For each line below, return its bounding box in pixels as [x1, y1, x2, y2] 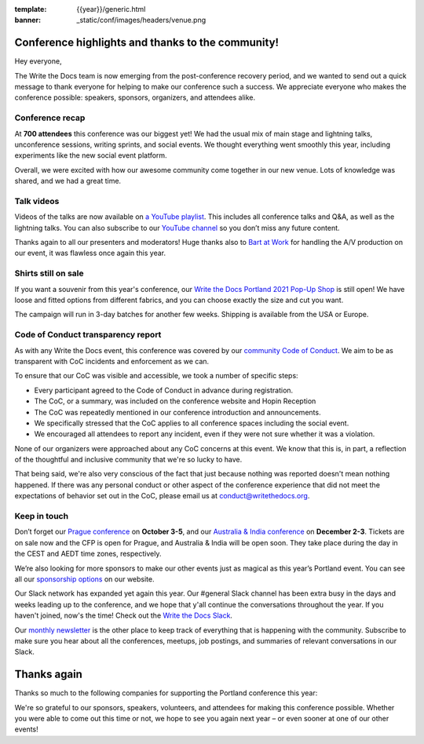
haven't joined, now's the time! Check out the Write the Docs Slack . [14, 611, 233, 620]
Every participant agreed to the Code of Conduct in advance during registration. [34, 385, 294, 395]
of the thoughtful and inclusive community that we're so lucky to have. [14, 455, 243, 465]
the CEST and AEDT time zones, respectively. [14, 549, 162, 559]
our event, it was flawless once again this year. [14, 248, 166, 258]
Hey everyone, [14, 57, 62, 66]
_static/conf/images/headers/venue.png [76, 16, 207, 25]
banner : [14, 16, 42, 25]
